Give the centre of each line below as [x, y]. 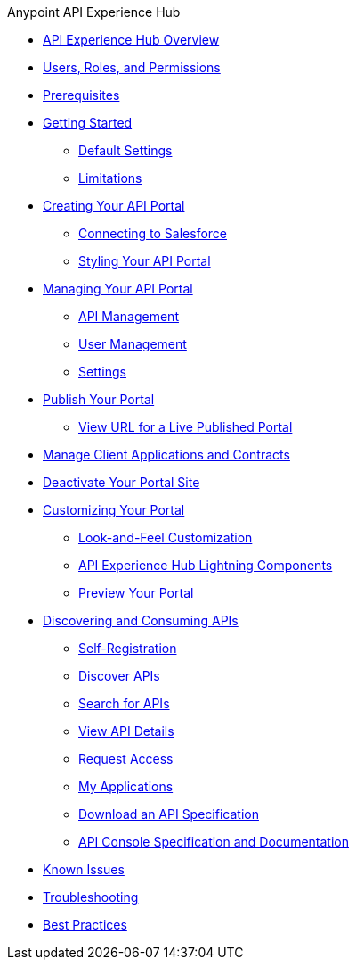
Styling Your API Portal [145, 261]
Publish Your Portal [99, 399]
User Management [133, 344]
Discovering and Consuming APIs [141, 620]
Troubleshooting [91, 897]
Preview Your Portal [136, 593]
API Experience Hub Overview [131, 40]
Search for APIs [124, 703]
